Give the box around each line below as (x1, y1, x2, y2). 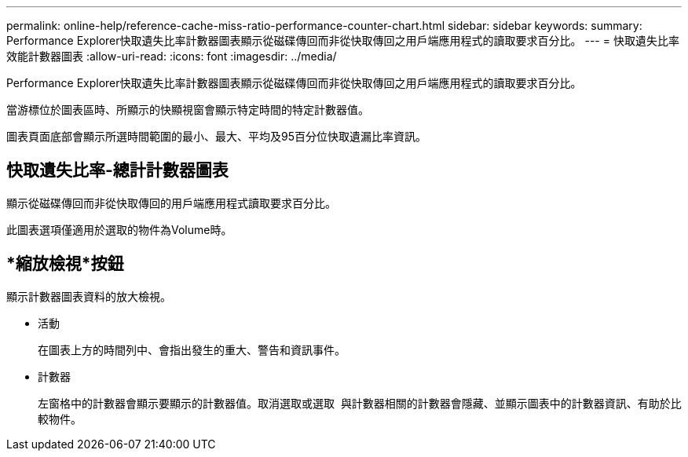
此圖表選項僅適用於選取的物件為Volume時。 (6, 222, 232, 236)
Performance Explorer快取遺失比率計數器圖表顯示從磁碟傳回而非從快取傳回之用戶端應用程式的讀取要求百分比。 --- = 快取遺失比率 (6, 34, 679, 47)
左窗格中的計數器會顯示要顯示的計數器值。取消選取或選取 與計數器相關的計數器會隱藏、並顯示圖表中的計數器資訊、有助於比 (38, 396, 682, 410)
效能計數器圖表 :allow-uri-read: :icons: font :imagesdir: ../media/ (6, 49, 337, 63)
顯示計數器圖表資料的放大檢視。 (6, 289, 171, 303)
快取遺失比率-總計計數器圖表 (6, 160, 229, 181)
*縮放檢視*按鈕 (6, 254, 124, 274)
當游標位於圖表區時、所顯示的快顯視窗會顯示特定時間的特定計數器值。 (6, 103, 369, 116)
